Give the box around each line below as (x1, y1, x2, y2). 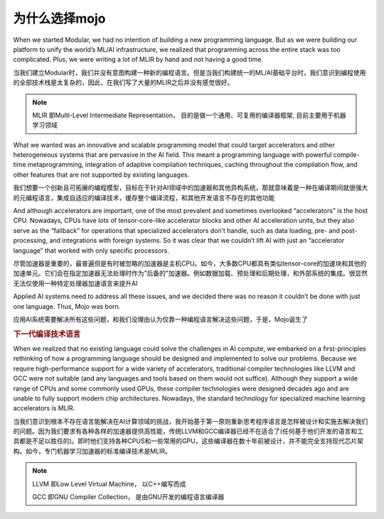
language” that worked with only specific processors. (13, 246, 170, 255)
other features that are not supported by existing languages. (13, 170, 190, 179)
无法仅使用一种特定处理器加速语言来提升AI (13, 279, 138, 288)
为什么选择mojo (13, 11, 106, 26)
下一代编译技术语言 (13, 329, 81, 339)
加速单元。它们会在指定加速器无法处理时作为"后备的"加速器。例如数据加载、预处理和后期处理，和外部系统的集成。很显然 (13, 269, 368, 278)
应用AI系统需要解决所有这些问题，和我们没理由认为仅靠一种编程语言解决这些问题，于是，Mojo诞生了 (13, 315, 309, 323)
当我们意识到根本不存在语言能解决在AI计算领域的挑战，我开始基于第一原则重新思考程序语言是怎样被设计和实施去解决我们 (13, 417, 368, 425)
